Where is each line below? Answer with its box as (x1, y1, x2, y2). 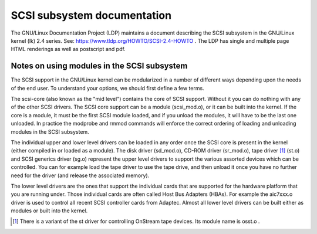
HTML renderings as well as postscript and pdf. (11, 46, 126, 53)
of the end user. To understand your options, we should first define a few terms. (11, 84, 205, 91)
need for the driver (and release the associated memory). (11, 172, 150, 179)
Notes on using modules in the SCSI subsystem (11, 61, 188, 71)
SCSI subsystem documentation (11, 9, 172, 22)
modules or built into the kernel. (11, 207, 88, 214)
